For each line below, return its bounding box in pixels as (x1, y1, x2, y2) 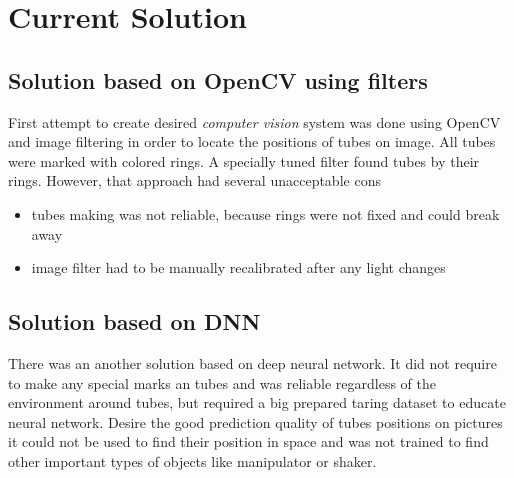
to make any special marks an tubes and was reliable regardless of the (8, 372, 436, 393)
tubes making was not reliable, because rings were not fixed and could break (31, 203, 500, 224)
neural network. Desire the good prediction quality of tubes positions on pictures (8, 411, 503, 432)
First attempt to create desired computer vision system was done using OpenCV (8, 111, 501, 132)
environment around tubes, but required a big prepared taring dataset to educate (8, 392, 506, 413)
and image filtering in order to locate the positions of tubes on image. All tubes (8, 131, 496, 152)
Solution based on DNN (8, 306, 261, 337)
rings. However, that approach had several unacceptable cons (8, 170, 381, 191)
